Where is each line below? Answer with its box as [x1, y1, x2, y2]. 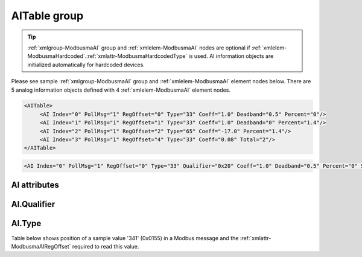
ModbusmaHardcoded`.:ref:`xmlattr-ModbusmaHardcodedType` [27, 52, 188, 60]
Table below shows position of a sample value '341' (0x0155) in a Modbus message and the [11, 234, 239, 241]
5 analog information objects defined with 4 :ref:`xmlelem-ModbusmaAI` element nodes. [11, 86, 231, 94]
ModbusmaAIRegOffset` [11, 243, 71, 250]
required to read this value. [72, 243, 139, 250]
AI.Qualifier [11, 199, 56, 209]
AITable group [11, 9, 84, 22]
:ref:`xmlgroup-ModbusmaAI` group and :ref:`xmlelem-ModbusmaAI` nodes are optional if [27, 44, 250, 51]
